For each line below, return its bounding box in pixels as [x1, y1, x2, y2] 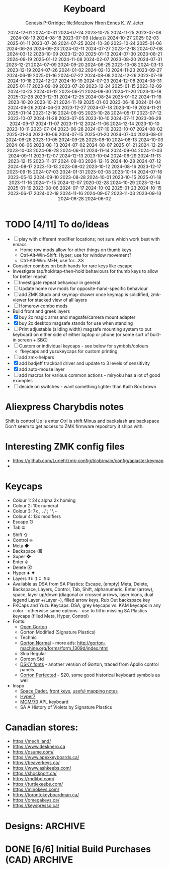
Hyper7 [20, 693, 36, 699]
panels [20, 666, 34, 672]
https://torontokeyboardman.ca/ [12, 792, 79, 798]
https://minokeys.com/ [12, 786, 59, 792]
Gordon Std [20, 656, 44, 662]
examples [12, 377, 33, 383]
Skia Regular [20, 650, 46, 656]
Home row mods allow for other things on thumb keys [20, 247, 132, 253]
